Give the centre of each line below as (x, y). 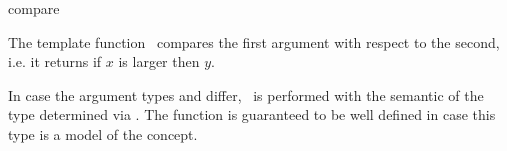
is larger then (159, 61)
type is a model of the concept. (103, 133)
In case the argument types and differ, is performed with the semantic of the (246, 94)
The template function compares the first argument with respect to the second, (254, 41)
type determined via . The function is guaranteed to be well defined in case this (252, 114)
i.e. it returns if (55, 61)
